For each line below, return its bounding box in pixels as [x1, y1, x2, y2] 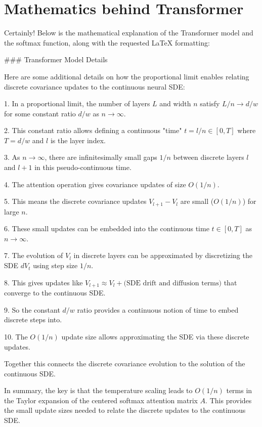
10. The [4, 331, 28, 341]
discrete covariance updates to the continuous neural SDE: [4, 81, 185, 92]
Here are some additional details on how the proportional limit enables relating [4, 71, 249, 81]
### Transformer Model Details [4, 54, 108, 65]
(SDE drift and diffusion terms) [123, 279, 222, 287]
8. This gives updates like [4, 277, 83, 287]
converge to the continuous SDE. [4, 287, 106, 298]
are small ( [180, 196, 214, 206]
